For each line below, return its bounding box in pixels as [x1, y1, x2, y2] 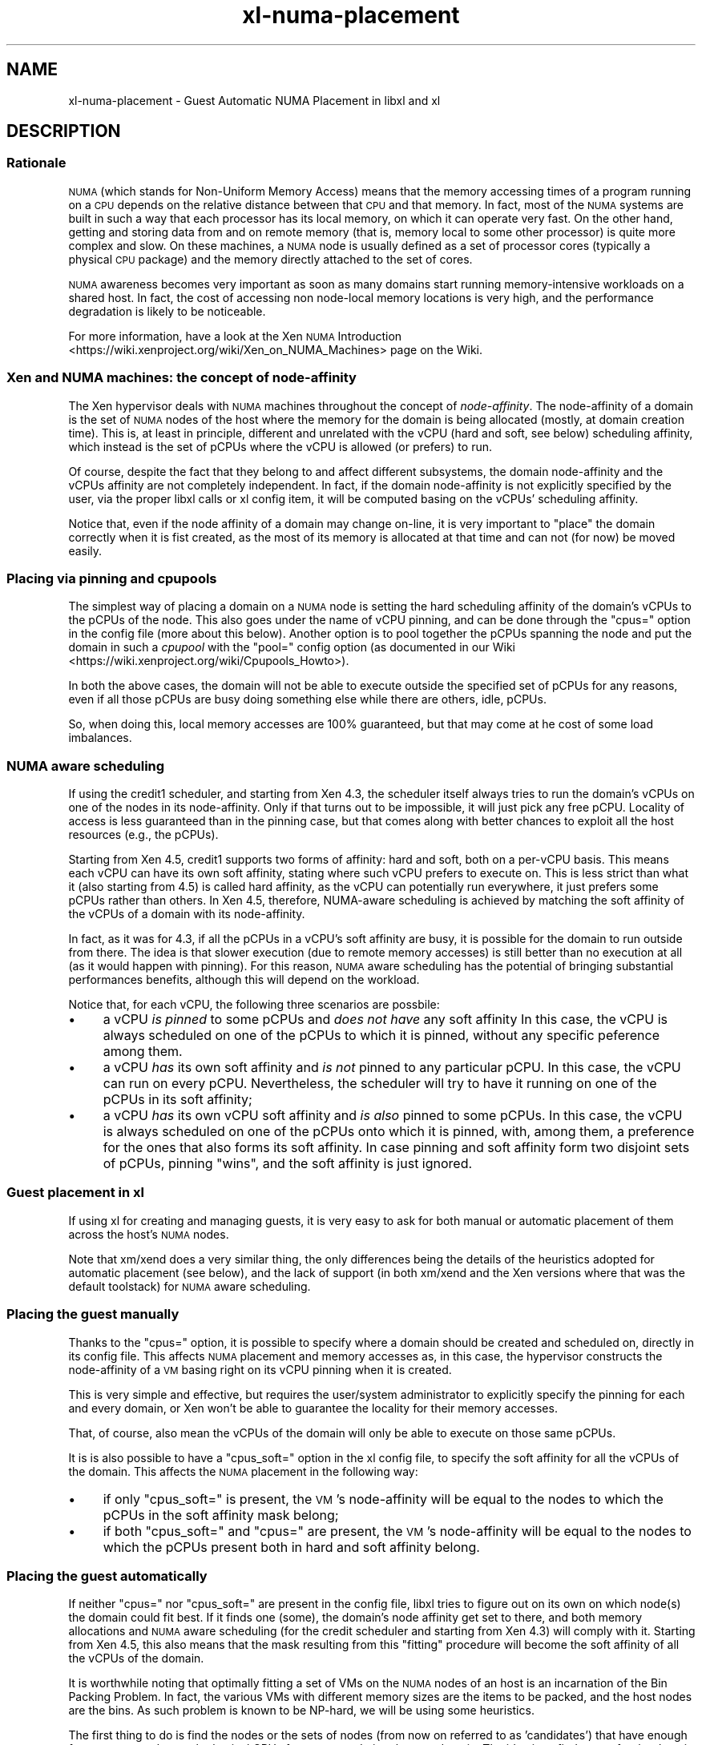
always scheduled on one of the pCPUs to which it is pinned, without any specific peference [103, 1027, 660, 1044]
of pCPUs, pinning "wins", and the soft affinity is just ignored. [103, 1155, 473, 1172]
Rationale [6, 155, 67, 171]
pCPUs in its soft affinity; [103, 1091, 252, 1108]
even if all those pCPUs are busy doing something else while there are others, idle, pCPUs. [68, 692, 547, 707]
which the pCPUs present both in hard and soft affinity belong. [103, 1538, 480, 1555]
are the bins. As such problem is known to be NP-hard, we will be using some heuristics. [68, 1703, 535, 1718]
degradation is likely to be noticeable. [68, 304, 266, 318]
